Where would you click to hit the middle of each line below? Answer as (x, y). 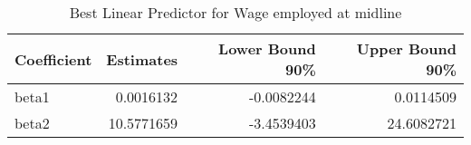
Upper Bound (406, 48)
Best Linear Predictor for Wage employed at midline (235, 12)
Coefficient (53, 59)
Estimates (142, 59)
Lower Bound (267, 48)
